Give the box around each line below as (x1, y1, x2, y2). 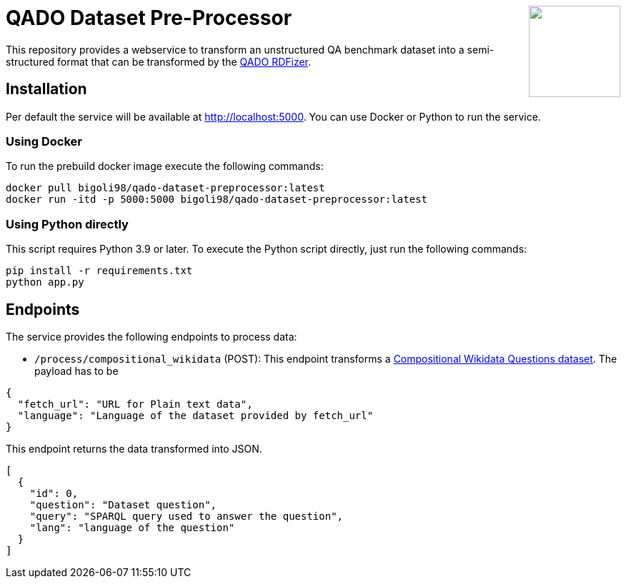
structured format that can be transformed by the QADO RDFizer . (6, 55, 312, 68)
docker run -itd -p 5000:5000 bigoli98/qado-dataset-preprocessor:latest (6, 193, 428, 206)
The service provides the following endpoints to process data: (6, 330, 297, 343)
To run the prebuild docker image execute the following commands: (6, 160, 324, 173)
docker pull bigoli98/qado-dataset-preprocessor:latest (6, 182, 325, 194)
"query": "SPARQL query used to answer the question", (29, 510, 344, 522)
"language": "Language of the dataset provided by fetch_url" (17, 409, 374, 421)
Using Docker (6, 134, 82, 148)
